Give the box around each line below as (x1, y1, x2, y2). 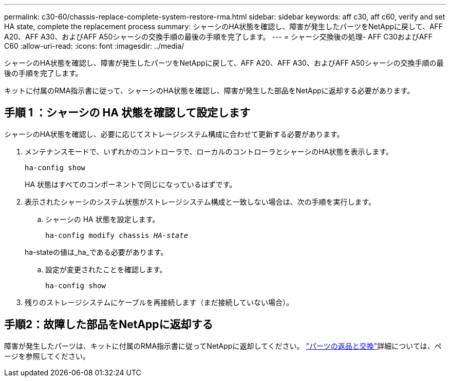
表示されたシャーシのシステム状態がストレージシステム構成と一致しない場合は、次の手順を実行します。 (25, 197, 376, 206)
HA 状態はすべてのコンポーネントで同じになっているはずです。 (25, 179, 237, 189)
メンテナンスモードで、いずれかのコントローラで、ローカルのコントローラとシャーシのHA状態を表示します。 (25, 147, 393, 156)
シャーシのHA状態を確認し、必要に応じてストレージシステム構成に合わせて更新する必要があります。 (4, 129, 344, 138)
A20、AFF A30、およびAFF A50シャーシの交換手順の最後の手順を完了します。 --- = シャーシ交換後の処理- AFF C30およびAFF (4, 32, 433, 41)
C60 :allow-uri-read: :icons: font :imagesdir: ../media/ (4, 42, 184, 50)
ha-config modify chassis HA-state (45, 231, 189, 239)
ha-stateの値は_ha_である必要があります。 (25, 247, 168, 256)
